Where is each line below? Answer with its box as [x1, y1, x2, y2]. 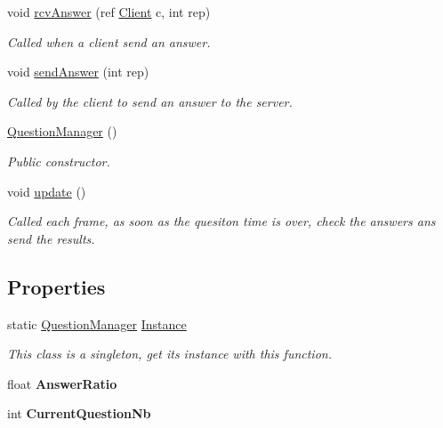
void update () [7, 182, 86, 200]
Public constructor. [7, 151, 110, 170]
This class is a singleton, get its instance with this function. [7, 344, 332, 363]
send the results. [7, 229, 95, 247]
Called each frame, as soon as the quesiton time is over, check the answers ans [7, 212, 436, 230]
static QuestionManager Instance [7, 314, 187, 333]
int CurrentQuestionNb [7, 404, 151, 423]
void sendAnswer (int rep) [7, 62, 149, 81]
